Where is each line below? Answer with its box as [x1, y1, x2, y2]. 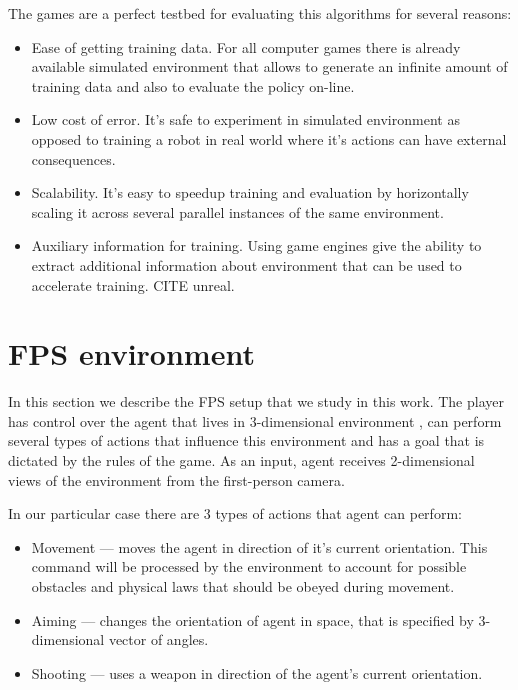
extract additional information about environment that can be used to [31, 254, 462, 275]
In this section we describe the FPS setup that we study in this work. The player [8, 391, 504, 412]
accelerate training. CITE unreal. [31, 274, 235, 295]
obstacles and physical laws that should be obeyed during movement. [31, 576, 455, 596]
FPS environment [8, 333, 255, 374]
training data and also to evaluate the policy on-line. [31, 75, 355, 96]
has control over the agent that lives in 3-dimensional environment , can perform [8, 410, 502, 431]
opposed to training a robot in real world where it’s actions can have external [31, 128, 507, 149]
